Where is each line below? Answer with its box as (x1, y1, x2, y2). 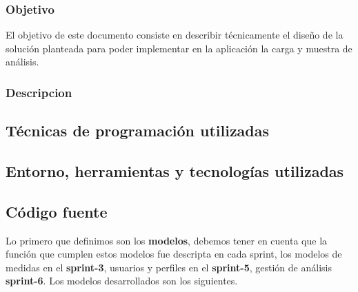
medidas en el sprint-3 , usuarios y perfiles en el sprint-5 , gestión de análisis (6, 260, 332, 274)
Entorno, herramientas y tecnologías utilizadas (6, 160, 344, 182)
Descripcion (6, 83, 72, 101)
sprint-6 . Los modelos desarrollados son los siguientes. (6, 273, 238, 288)
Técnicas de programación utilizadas (6, 120, 270, 141)
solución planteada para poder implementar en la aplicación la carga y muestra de (6, 41, 352, 55)
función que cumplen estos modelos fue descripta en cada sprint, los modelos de (6, 247, 342, 261)
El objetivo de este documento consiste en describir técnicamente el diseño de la (6, 28, 344, 42)
